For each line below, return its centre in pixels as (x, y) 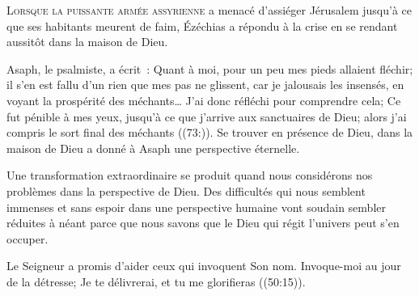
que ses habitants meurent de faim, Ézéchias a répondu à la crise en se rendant (202, 25)
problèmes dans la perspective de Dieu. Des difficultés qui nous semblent (186, 190)
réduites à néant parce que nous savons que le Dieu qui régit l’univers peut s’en (203, 223)
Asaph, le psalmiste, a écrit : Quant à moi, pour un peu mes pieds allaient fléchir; (210, 68)
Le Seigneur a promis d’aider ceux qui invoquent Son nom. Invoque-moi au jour (204, 266)
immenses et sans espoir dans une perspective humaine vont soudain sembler (196, 207)
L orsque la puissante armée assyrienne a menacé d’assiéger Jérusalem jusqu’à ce (209, 10)
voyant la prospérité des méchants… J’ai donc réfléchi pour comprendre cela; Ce (204, 100)
